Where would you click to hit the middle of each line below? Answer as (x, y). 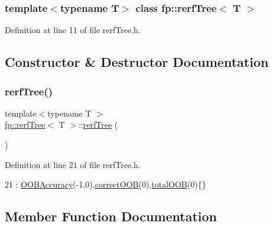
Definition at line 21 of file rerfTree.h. (73, 164)
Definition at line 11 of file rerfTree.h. (73, 30)
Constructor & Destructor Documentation (137, 62)
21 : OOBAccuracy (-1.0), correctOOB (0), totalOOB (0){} (105, 184)
